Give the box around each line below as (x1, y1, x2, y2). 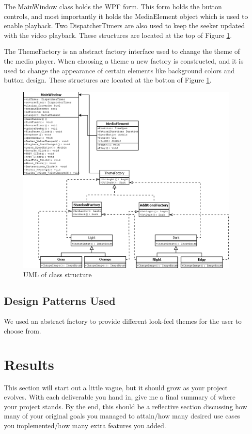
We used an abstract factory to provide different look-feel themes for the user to (4, 316, 242, 326)
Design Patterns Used (4, 293, 116, 308)
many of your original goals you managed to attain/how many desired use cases (4, 411, 240, 421)
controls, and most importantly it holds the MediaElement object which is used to (4, 11, 248, 21)
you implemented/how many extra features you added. (4, 420, 166, 430)
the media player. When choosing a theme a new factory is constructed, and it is (4, 55, 244, 66)
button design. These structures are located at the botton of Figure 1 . (4, 75, 212, 85)
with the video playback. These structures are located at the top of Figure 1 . (4, 30, 232, 40)
